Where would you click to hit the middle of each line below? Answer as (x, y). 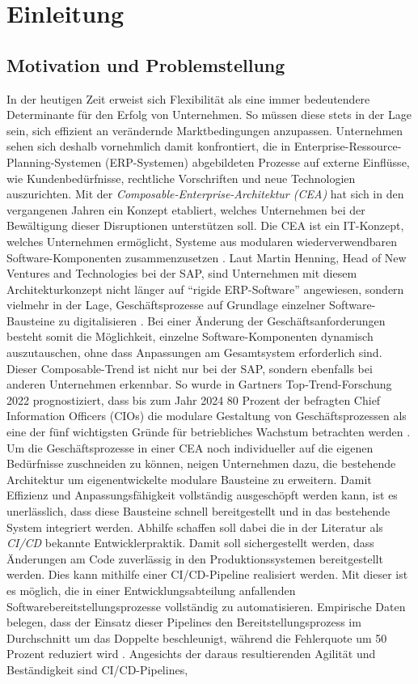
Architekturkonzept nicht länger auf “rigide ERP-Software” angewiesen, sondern (205, 289)
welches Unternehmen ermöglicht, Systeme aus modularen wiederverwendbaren (202, 241)
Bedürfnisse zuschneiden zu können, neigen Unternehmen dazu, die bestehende (201, 463)
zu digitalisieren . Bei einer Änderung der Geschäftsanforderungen (222, 320)
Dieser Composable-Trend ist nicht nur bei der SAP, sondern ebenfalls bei (190, 368)
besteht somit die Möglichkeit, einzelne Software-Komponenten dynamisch (190, 336)
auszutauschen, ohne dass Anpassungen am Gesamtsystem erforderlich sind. (194, 353)
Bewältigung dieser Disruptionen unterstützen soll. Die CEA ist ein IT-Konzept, (205, 225)
